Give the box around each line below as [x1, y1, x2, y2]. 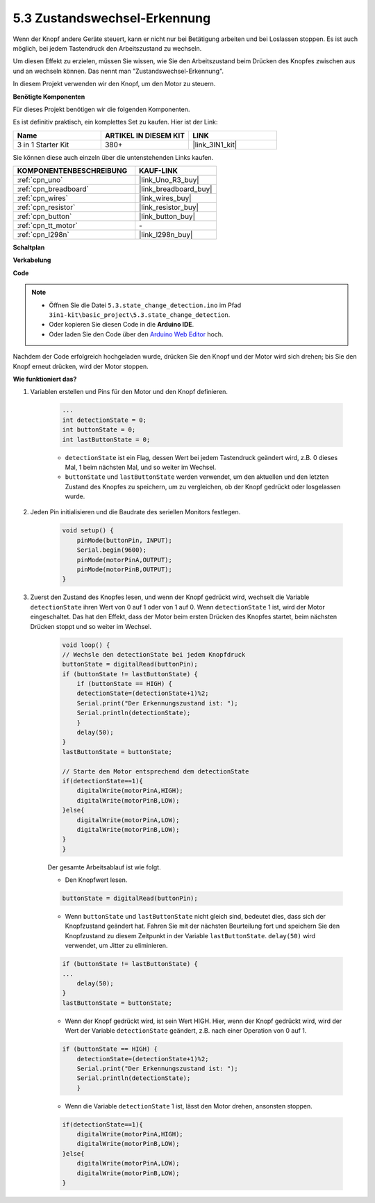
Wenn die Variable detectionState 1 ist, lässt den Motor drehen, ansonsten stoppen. [65, 1102, 312, 1110]
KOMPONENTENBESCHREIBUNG [17, 166, 128, 176]
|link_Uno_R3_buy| [139, 175, 199, 185]
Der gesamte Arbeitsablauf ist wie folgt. [47, 862, 161, 871]
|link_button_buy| [139, 212, 196, 222]
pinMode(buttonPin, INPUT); [76, 536, 173, 544]
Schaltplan [12, 243, 45, 252]
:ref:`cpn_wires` [17, 193, 69, 203]
